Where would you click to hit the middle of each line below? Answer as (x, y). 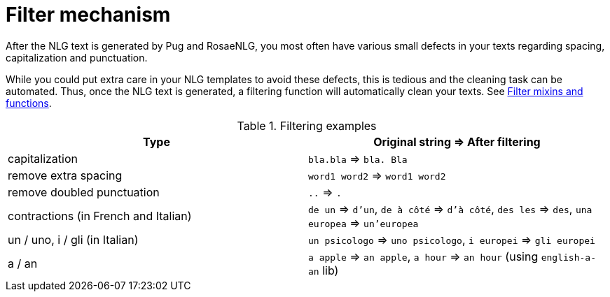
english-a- (568, 257)
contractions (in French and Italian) (100, 216)
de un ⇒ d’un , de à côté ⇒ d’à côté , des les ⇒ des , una (450, 209)
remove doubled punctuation (84, 192)
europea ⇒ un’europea (363, 223)
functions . (29, 103)
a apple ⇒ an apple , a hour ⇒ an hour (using (423, 256)
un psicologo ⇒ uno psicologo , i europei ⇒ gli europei (452, 239)
